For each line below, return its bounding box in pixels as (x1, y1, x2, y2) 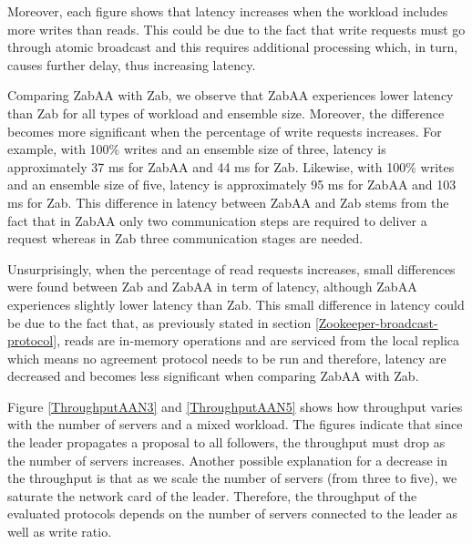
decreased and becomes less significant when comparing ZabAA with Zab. (7, 366, 419, 385)
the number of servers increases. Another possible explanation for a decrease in (7, 450, 448, 469)
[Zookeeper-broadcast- (314, 313, 438, 332)
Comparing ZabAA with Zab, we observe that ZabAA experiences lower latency (7, 86, 454, 105)
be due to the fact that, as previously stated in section (7, 313, 312, 332)
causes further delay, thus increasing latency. (7, 55, 256, 74)
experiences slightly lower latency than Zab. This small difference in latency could (7, 294, 465, 313)
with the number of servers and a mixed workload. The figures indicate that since (7, 415, 463, 434)
